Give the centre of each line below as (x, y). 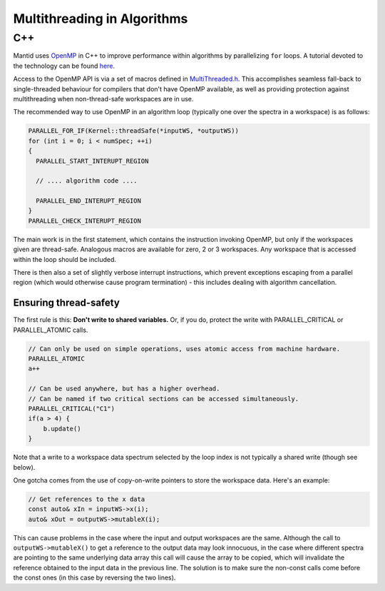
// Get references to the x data (87, 499)
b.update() (62, 429)
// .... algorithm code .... (87, 181)
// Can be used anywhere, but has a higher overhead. (124, 389)
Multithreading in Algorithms (101, 19)
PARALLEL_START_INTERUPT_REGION (92, 161)
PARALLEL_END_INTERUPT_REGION (89, 201)
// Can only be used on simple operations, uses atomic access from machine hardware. (184, 349)
